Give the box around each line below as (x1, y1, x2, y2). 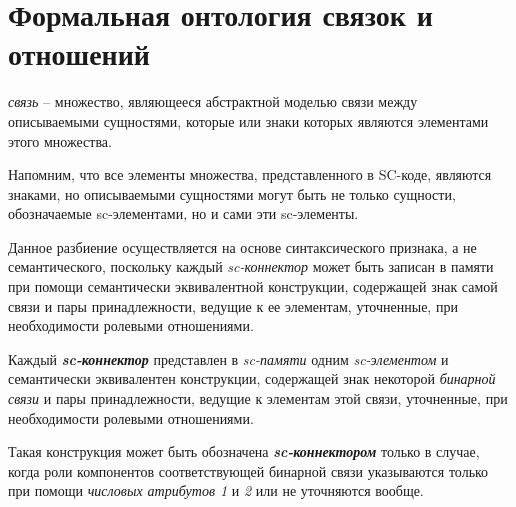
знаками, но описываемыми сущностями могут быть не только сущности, (8, 183, 456, 204)
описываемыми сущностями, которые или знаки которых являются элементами (8, 110, 489, 131)
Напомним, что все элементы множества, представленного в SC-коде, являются (8, 164, 492, 185)
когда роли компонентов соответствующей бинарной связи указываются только (8, 460, 489, 481)
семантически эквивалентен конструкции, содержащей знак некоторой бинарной (8, 368, 496, 389)
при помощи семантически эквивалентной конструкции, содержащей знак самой (8, 276, 498, 297)
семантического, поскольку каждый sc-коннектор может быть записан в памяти (8, 256, 494, 277)
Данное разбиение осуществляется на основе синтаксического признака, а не (8, 236, 477, 257)
